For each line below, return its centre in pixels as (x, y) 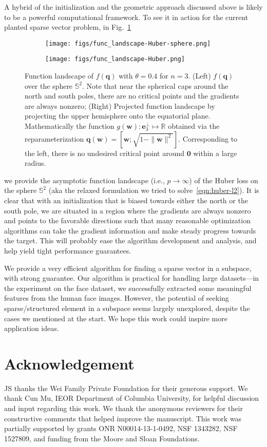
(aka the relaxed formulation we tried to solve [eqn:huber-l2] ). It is (154, 190)
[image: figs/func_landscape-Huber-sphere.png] (128, 43)
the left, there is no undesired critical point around (105, 153)
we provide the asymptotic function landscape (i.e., (84, 180)
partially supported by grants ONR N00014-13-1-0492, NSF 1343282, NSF (121, 428)
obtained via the (194, 126)
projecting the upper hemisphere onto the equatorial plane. (118, 116)
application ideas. (32, 328)
